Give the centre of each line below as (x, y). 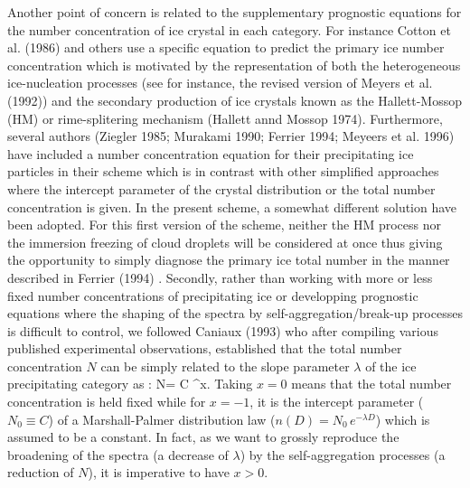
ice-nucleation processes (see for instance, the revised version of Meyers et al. (220, 83)
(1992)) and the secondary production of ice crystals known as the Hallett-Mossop (235, 100)
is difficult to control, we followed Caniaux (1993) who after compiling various (223, 330)
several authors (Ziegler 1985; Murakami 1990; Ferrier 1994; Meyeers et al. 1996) (231, 136)
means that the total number (371, 384)
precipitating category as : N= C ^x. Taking (130, 384)
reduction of (41, 472)
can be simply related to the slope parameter (225, 366)
